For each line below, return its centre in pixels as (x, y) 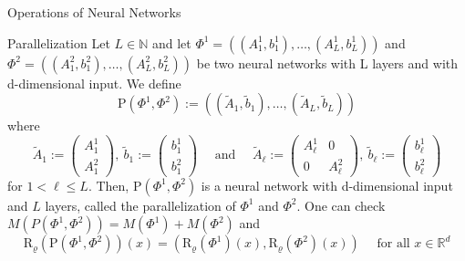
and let (171, 42)
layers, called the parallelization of (140, 205)
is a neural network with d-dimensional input (327, 185)
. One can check (341, 205)
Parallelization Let (59, 42)
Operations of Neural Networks (94, 12)
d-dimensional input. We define (94, 83)
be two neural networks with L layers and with (327, 63)
